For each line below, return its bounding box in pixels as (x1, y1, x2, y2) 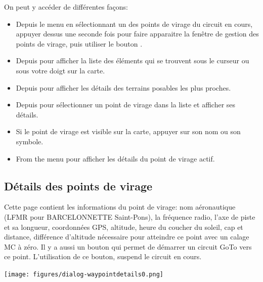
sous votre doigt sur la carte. (16, 65, 105, 75)
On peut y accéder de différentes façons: (4, 2, 128, 12)
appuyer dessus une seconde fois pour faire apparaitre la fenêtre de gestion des (16, 28, 259, 39)
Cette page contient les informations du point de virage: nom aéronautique (4, 202, 236, 212)
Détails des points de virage (4, 178, 153, 193)
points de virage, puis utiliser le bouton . (16, 38, 143, 49)
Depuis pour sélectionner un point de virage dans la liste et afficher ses (16, 99, 236, 110)
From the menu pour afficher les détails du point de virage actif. (16, 153, 215, 164)
